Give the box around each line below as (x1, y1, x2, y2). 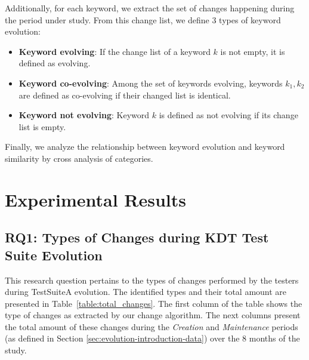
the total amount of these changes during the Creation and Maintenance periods (5, 320, 298, 333)
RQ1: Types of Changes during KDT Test (5, 228, 269, 247)
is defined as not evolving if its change (159, 109, 298, 121)
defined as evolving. (18, 57, 91, 69)
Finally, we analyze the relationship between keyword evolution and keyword (5, 140, 285, 153)
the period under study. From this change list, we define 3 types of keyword (5, 13, 281, 26)
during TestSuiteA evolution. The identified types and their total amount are (5, 285, 287, 298)
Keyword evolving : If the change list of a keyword (18, 45, 211, 57)
